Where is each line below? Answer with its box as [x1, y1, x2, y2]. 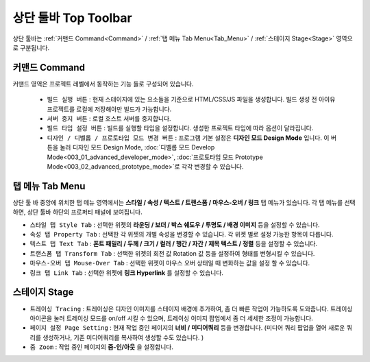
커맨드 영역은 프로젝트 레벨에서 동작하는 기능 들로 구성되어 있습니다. [12, 80, 194, 88]
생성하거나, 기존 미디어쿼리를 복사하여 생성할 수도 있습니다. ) [42, 333, 204, 341]
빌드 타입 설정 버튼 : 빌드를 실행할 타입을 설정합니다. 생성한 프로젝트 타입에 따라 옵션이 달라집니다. [47, 124, 314, 132]
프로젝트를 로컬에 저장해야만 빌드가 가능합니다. [47, 105, 172, 113]
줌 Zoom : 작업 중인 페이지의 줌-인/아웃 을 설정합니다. [29, 343, 174, 351]
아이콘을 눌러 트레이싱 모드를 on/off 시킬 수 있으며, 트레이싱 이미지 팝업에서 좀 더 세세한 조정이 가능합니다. [29, 314, 313, 322]
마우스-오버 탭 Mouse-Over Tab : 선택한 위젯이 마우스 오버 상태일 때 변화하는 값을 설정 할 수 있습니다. [29, 259, 310, 267]
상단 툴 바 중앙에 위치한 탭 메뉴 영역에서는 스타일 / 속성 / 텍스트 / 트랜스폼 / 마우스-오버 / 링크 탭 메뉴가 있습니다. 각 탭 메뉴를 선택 [12, 198, 356, 206]
